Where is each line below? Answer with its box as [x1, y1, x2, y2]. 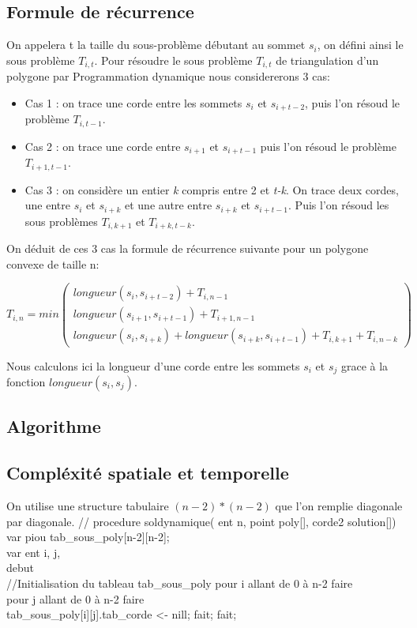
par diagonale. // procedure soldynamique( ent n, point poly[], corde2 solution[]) [6, 513, 396, 529]
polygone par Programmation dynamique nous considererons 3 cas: [6, 68, 330, 85]
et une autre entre [125, 197, 212, 213]
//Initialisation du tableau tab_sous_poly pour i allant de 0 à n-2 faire [6, 574, 353, 591]
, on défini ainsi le [317, 36, 404, 53]
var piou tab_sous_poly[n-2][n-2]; [6, 528, 170, 545]
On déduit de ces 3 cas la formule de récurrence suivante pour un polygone [6, 240, 369, 257]
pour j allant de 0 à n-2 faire [6, 590, 145, 607]
